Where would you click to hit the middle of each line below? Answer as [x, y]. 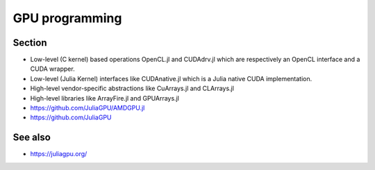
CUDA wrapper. [53, 69]
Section [30, 43]
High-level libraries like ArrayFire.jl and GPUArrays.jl [105, 98]
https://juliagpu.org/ [59, 154]
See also [32, 138]
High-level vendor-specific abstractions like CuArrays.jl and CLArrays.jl [132, 88]
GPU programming [67, 18]
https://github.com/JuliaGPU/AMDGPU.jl [87, 108]
